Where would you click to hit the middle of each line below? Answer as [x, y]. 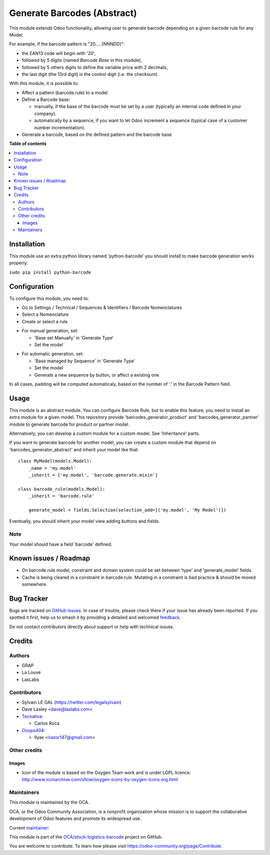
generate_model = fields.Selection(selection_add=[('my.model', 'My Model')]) [127, 510]
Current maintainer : [29, 828]
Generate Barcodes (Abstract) [73, 13]
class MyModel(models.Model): [55, 461]
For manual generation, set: [50, 331]
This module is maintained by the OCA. [49, 803]
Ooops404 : [33, 730]
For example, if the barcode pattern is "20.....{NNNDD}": [67, 44]
